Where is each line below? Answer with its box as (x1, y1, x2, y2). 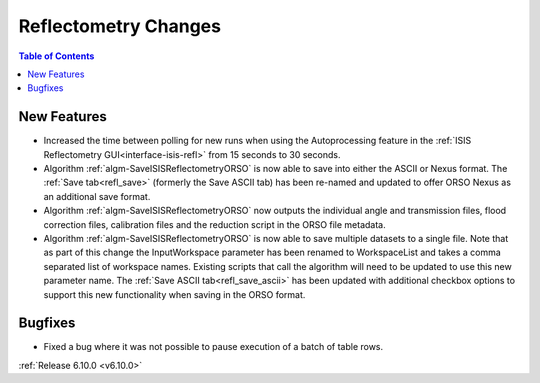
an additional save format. (43, 190, 151, 202)
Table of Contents (18, 50, 95, 62)
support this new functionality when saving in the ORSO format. (43, 288, 306, 300)
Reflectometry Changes (18, 15, 222, 37)
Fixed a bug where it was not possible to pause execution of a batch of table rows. (43, 341, 384, 353)
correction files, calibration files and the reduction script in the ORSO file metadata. (43, 218, 387, 230)
